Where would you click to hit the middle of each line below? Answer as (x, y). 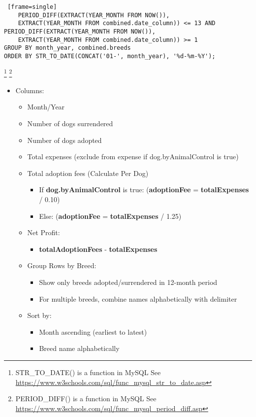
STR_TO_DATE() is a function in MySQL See (88, 372)
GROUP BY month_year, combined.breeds (67, 48)
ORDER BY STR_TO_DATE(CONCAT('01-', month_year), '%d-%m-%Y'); (110, 56)
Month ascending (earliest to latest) (93, 331)
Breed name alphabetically (79, 348)
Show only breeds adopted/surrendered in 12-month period (128, 282)
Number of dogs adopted (64, 140)
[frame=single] (32, 7)
